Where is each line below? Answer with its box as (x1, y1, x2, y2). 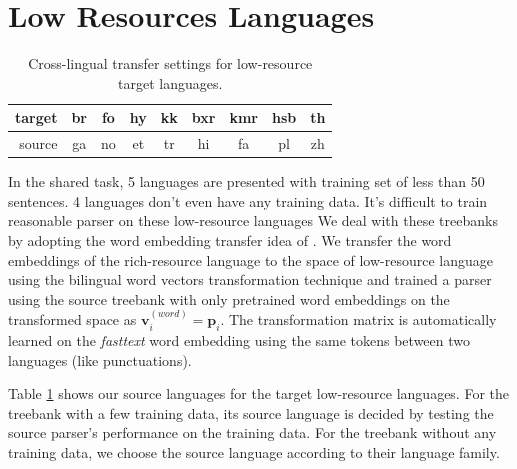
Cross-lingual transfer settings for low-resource (28, 53, 313, 74)
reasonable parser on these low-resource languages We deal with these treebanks (8, 210, 498, 231)
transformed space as (8, 309, 137, 330)
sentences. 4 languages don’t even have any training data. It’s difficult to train (8, 190, 488, 211)
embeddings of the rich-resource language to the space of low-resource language (8, 249, 494, 270)
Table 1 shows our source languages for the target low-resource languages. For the (8, 383, 510, 404)
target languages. (118, 72, 223, 93)
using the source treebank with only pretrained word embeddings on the (8, 288, 450, 309)
